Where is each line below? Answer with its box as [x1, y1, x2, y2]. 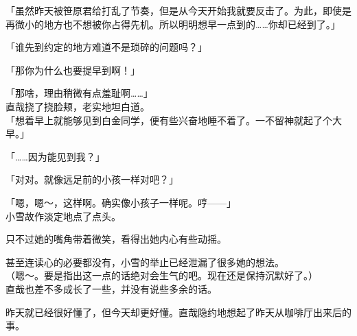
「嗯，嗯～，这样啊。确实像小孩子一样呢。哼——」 [5, 195, 236, 209]
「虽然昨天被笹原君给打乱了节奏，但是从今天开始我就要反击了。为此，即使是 [5, 3, 352, 17]
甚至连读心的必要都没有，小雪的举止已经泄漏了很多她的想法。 [5, 254, 284, 269]
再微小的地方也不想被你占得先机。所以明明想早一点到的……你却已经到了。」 [5, 16, 341, 31]
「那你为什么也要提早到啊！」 [5, 62, 140, 77]
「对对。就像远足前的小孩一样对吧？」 [5, 172, 178, 187]
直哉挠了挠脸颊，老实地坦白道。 [5, 99, 150, 113]
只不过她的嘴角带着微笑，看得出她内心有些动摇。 [5, 232, 227, 246]
